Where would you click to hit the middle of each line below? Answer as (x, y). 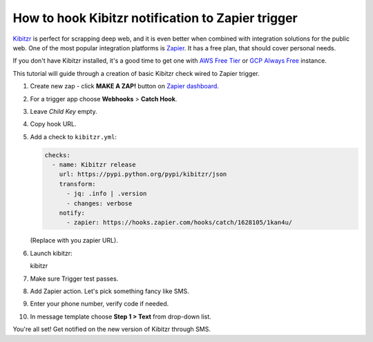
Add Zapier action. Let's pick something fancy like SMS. (109, 291)
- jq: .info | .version (107, 194)
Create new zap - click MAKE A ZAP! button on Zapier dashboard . (124, 86)
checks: (57, 155)
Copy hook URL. (53, 124)
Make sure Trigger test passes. (74, 279)
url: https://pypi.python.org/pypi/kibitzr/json (143, 174)
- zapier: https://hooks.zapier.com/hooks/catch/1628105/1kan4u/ (180, 223)
